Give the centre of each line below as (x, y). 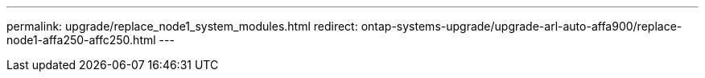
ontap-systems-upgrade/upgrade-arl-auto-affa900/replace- (522, 26)
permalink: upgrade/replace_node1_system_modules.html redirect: (182, 26)
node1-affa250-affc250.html (81, 40)
